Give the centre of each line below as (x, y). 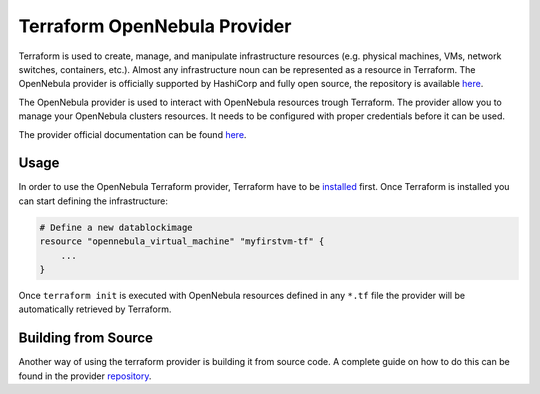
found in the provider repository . (85, 376)
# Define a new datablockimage (116, 227)
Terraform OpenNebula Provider (155, 26)
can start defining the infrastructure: (93, 201)
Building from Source (86, 338)
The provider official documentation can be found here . (132, 134)
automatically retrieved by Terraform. (95, 309)
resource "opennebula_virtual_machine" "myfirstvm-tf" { (182, 241)
